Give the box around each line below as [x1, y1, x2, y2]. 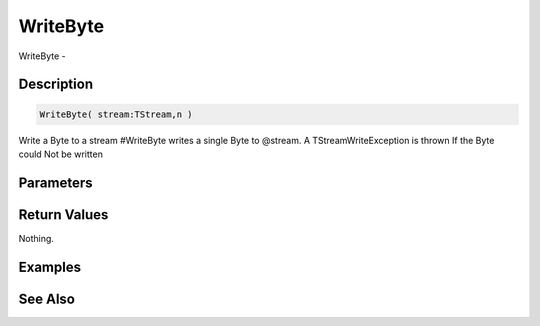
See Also [18, 290, 75, 307]
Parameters [18, 174, 93, 191]
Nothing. [18, 232, 55, 244]
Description [18, 76, 94, 93]
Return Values [18, 206, 109, 223]
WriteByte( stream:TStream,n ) [39, 108, 194, 120]
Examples [18, 258, 82, 275]
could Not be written [18, 148, 104, 160]
